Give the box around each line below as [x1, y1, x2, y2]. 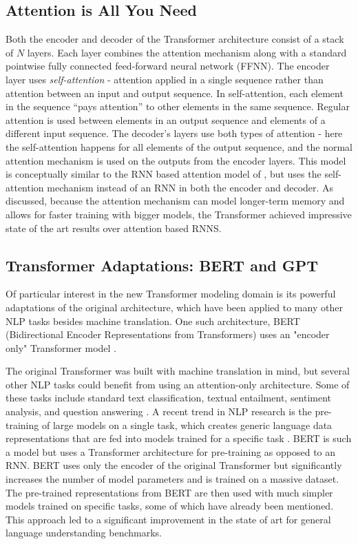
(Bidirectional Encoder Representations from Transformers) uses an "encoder [6, 327, 330, 342]
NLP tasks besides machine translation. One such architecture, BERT [6, 313, 300, 328]
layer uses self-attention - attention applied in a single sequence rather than [6, 72, 324, 86]
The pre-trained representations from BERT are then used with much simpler [6, 485, 333, 499]
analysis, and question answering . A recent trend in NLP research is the [6, 404, 312, 419]
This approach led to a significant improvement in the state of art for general [6, 512, 331, 526]
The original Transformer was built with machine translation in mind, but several [6, 364, 350, 378]
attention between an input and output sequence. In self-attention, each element [6, 85, 344, 100]
